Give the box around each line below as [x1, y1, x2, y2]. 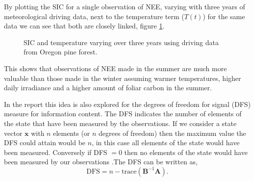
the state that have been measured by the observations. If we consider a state [4, 118, 237, 128]
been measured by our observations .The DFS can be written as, [4, 156, 198, 167]
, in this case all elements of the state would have [92, 137, 240, 148]
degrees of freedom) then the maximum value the [99, 128, 246, 138]
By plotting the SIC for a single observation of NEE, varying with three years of [4, 1, 245, 11]
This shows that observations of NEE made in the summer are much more [4, 63, 227, 73]
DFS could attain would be [4, 137, 86, 148]
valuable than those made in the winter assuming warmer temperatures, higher [4, 73, 241, 83]
